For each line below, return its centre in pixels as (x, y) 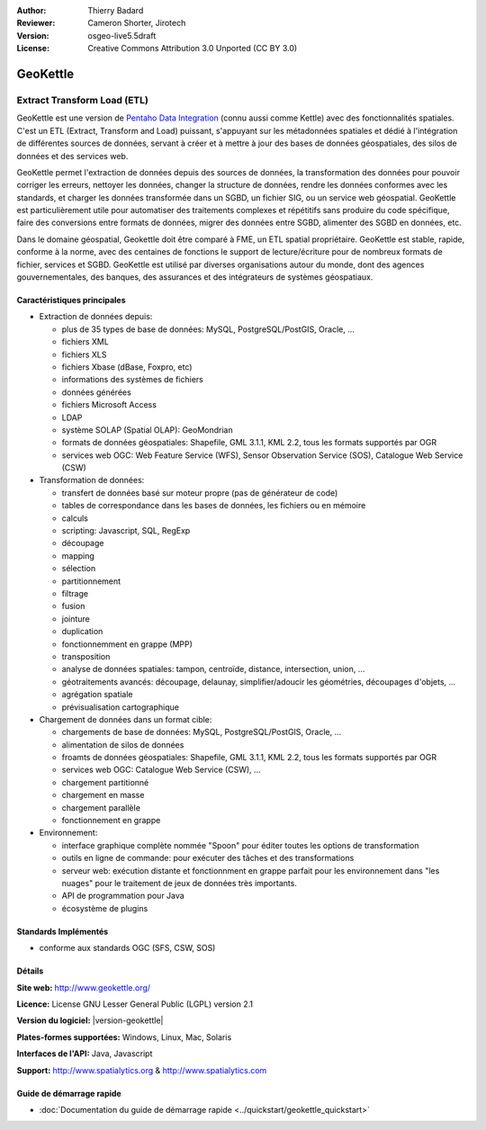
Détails (30, 971)
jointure (76, 619)
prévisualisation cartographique (121, 707)
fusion (73, 606)
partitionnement (91, 581)
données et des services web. (72, 156)
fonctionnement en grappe (111, 821)
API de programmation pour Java (123, 896)
